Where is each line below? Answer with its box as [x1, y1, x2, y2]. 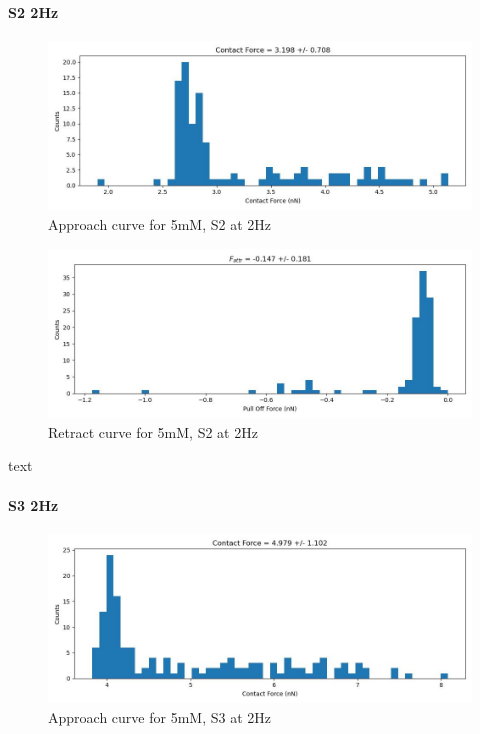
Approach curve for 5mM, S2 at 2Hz [48, 213, 271, 234]
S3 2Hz [8, 494, 59, 515]
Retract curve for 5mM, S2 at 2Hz [48, 421, 258, 442]
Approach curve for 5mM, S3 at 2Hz [48, 706, 271, 727]
